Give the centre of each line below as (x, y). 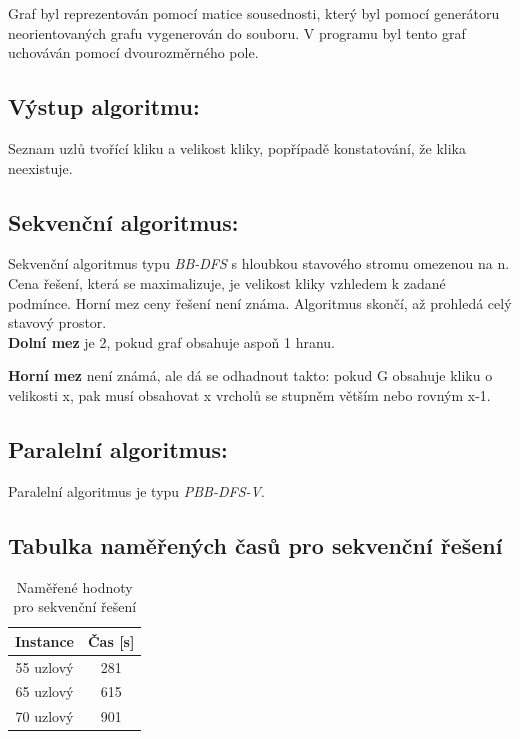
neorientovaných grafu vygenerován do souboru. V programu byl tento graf (237, 32)
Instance (44, 640)
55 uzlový (44, 666)
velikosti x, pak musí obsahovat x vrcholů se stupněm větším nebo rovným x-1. (249, 394)
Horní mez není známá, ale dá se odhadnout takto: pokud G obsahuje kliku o (250, 375)
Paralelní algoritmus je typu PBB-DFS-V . (136, 490)
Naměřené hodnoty (74, 586)
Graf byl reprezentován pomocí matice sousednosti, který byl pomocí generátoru (254, 13)
